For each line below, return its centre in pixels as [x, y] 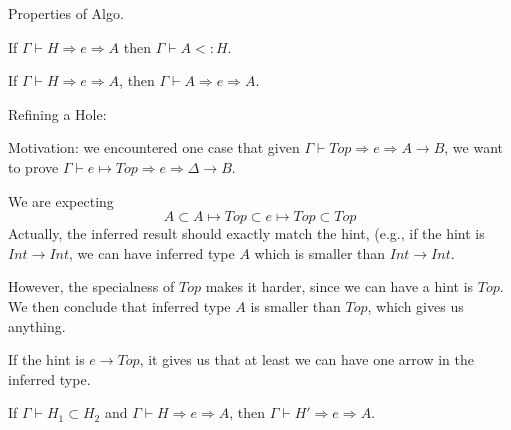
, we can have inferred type [152, 252]
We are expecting [61, 200]
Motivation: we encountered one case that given [154, 147]
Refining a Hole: [57, 113]
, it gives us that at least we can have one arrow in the [306, 359]
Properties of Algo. [66, 13]
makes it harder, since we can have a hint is [339, 286]
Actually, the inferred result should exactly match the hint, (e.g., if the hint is [246, 233]
